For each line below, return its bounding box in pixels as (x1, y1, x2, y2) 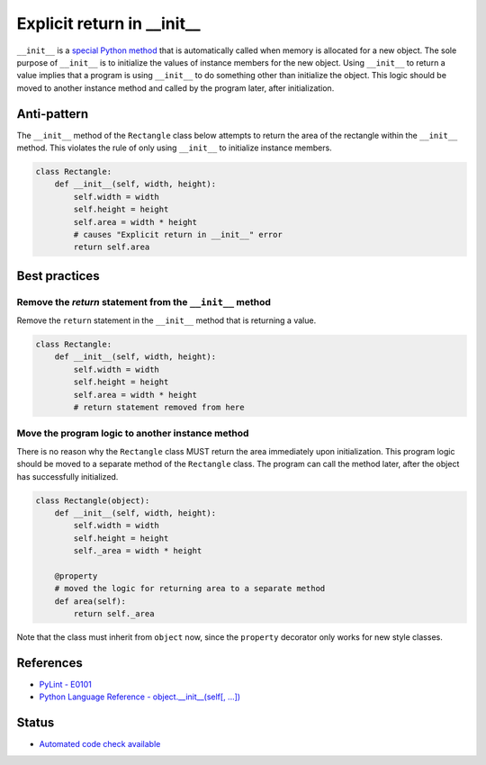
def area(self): (54, 596, 126, 607)
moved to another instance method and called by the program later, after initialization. (16, 82, 335, 94)
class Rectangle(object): (35, 495, 150, 506)
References (16, 655, 83, 670)
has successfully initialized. (16, 471, 119, 481)
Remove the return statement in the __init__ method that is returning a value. (16, 315, 317, 326)
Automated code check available (39, 739, 161, 750)
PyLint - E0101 (39, 679, 92, 689)
